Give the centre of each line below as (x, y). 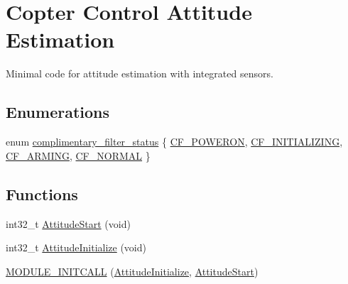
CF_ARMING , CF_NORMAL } (78, 155)
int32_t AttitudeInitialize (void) (76, 247)
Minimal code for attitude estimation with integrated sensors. (140, 73)
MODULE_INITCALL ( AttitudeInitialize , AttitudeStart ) (132, 271)
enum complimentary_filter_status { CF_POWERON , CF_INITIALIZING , (174, 142)
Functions (42, 193)
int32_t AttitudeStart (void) (68, 223)
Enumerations (58, 112)
